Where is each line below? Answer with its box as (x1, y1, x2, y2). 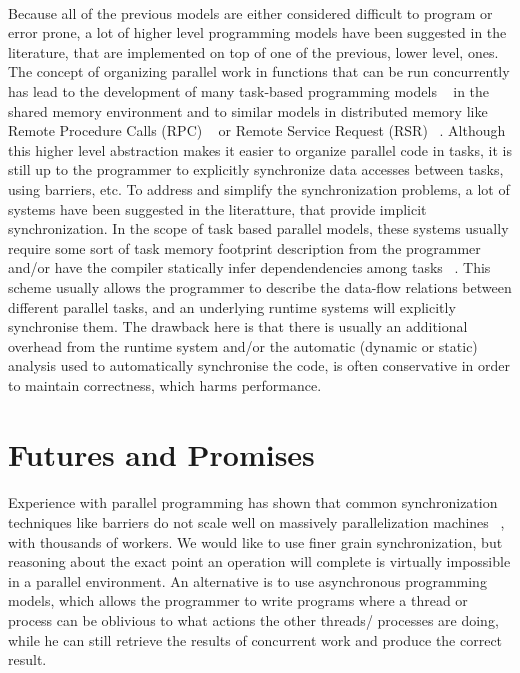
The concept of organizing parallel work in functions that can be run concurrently (8, 61, 510, 82)
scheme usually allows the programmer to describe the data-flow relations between (8, 276, 512, 297)
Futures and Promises (8, 433, 315, 474)
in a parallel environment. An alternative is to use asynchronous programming (8, 570, 487, 591)
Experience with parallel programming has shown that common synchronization (8, 492, 498, 513)
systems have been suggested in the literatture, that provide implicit (8, 198, 427, 219)
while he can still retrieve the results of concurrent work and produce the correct (8, 629, 503, 650)
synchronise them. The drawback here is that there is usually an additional (8, 316, 468, 337)
